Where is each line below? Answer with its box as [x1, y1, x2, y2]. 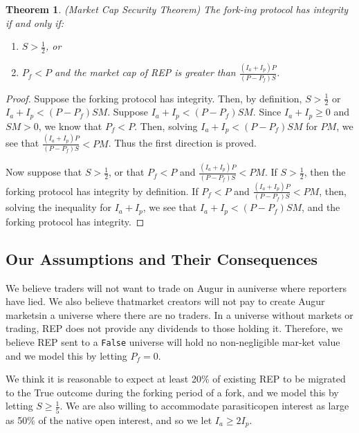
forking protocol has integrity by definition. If [6, 183, 199, 198]
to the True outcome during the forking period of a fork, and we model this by [6, 385, 339, 399]
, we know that [38, 118, 102, 133]
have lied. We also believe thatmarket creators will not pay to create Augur [6, 294, 325, 308]
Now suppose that [6, 165, 82, 179]
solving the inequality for [6, 200, 111, 214]
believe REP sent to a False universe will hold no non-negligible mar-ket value [6, 334, 340, 349]
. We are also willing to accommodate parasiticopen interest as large [59, 398, 349, 413]
